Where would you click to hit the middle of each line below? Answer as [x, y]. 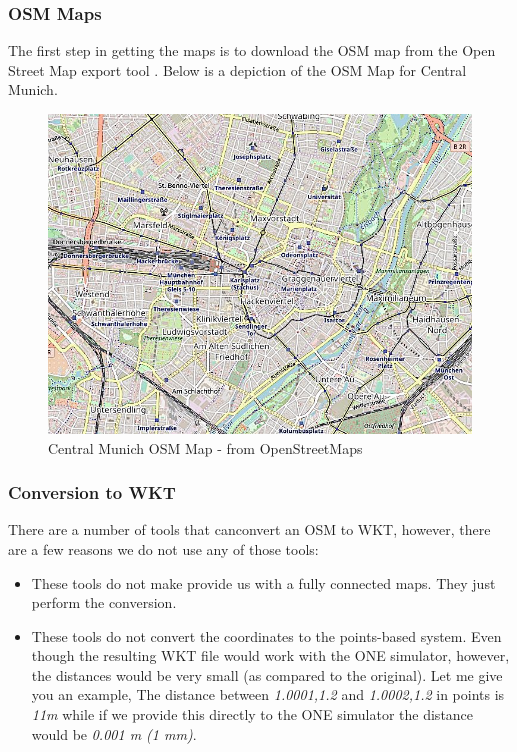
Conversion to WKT [92, 492]
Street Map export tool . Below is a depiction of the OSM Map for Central [237, 69]
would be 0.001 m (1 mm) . [114, 733]
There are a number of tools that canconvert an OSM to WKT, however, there [249, 529]
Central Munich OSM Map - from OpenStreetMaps [205, 447]
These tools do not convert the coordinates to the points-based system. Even [266, 635]
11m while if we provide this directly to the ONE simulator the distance [252, 714]
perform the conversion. [104, 602]
